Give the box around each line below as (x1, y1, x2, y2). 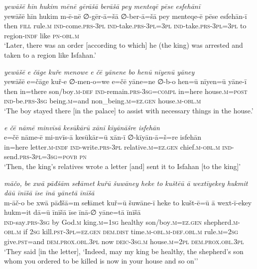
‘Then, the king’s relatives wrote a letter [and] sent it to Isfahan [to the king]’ (4, 161, 241, 171)
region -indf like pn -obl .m (4, 30, 79, 40)
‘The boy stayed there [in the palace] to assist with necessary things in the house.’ (4, 105, 254, 115)
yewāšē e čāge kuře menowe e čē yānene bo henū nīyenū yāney (4, 66, 195, 77)
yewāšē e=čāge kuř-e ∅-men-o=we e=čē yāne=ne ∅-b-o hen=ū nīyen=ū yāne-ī (4, 76, 247, 87)
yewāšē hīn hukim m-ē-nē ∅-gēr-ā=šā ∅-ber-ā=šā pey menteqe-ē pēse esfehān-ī (4, 10, 247, 21)
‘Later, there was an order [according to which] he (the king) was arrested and (4, 40, 243, 50)
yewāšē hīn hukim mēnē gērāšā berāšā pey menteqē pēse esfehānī (4, 1, 200, 11)
